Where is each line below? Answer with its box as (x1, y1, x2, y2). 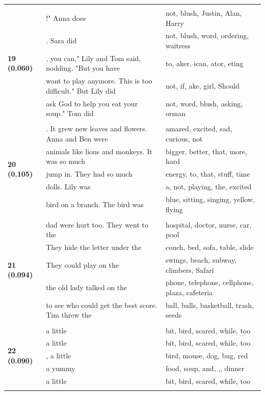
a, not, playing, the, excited (166, 181, 252, 192)
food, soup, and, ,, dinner (166, 363, 245, 374)
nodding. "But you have (46, 63, 120, 73)
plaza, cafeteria (166, 287, 213, 297)
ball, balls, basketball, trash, (166, 299, 254, 310)
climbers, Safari (166, 264, 214, 275)
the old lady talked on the (46, 282, 127, 293)
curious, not (166, 133, 203, 144)
